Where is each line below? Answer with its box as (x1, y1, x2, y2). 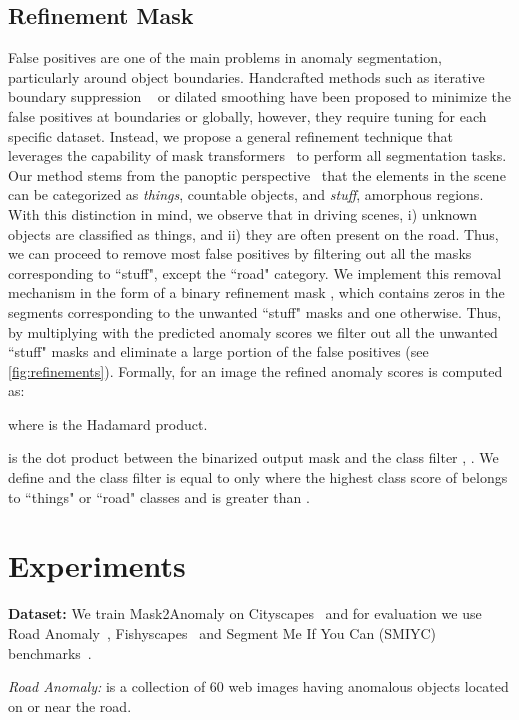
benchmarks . (8, 642, 92, 663)
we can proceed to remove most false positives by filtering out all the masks (8, 243, 472, 264)
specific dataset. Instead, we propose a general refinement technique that (8, 125, 453, 146)
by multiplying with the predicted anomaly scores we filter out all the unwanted (8, 321, 498, 342)
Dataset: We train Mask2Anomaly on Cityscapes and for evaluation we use (8, 603, 482, 624)
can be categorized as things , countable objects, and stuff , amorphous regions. (8, 184, 484, 205)
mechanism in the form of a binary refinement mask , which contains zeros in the (8, 282, 505, 303)
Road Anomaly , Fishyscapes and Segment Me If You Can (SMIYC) (8, 622, 437, 643)
